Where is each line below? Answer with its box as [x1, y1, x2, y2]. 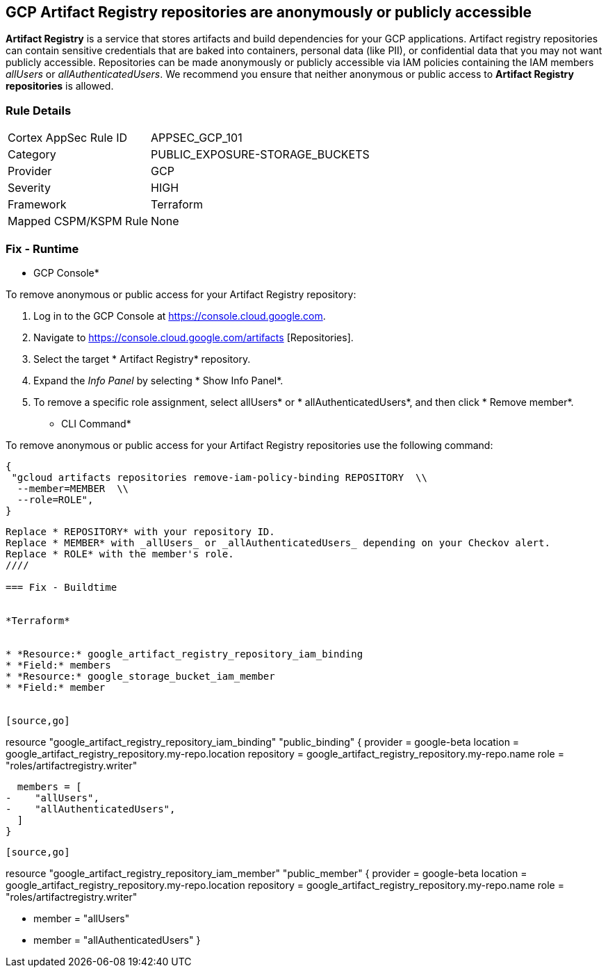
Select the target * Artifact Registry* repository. [33, 352, 251, 365]
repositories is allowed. [6, 80, 114, 92]
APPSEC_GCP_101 [151, 131, 243, 145]
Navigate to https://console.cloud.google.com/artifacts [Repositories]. [33, 331, 354, 343]
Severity [8, 181, 51, 195]
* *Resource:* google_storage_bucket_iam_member [6, 670, 275, 682]
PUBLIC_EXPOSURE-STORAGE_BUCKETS [151, 147, 370, 162]
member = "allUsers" [33, 912, 130, 924]
